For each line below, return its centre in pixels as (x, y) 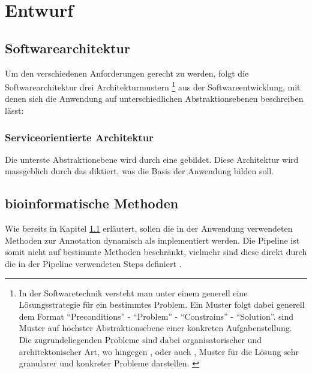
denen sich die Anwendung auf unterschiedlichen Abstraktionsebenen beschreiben (154, 98)
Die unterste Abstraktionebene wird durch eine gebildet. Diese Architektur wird (152, 159)
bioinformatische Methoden (92, 203)
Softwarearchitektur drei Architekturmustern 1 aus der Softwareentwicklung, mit (153, 86)
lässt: (14, 110)
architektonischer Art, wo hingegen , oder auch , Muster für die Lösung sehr (159, 351)
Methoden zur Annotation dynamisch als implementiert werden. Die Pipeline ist (152, 240)
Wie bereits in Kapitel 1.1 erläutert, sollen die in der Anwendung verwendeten (149, 228)
